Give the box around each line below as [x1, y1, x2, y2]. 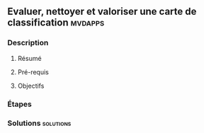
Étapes [7, 99, 32, 109]
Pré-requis [17, 67, 50, 76]
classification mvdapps [7, 17, 105, 29]
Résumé [17, 54, 42, 62]
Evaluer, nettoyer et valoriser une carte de [7, 6, 197, 18]
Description [7, 38, 49, 48]
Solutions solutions [7, 118, 72, 128]
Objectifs [17, 81, 45, 90]
